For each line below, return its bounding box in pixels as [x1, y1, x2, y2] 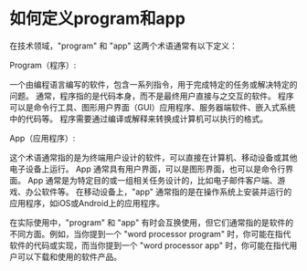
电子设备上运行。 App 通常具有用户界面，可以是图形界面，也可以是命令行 [9, 163, 286, 174]
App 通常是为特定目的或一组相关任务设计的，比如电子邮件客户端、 [26, 174, 278, 185]
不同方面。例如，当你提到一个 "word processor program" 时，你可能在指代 [9, 228, 291, 239]
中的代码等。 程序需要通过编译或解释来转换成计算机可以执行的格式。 [9, 113, 268, 124]
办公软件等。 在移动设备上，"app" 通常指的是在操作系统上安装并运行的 [25, 186, 292, 197]
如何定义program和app [9, 8, 185, 29]
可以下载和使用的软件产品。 [16, 251, 122, 262]
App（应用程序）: [9, 132, 76, 143]
